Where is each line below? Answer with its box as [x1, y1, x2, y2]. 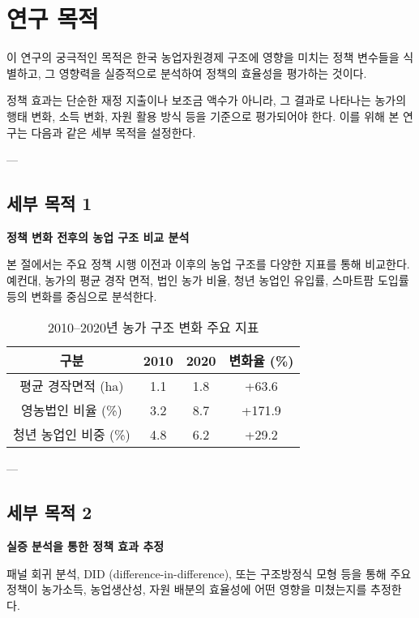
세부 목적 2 [6, 500, 92, 525]
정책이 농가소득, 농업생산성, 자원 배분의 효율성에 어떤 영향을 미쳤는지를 [6, 581, 367, 598]
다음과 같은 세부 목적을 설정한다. [31, 123, 196, 140]
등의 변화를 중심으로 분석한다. [6, 287, 157, 304]
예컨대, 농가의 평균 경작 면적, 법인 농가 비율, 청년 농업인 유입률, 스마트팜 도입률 [6, 272, 409, 289]
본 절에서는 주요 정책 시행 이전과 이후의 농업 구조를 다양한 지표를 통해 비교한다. [6, 255, 410, 273]
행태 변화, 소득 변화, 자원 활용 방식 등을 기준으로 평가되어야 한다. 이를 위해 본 [6, 107, 400, 124]
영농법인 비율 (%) [21, 401, 122, 420]
